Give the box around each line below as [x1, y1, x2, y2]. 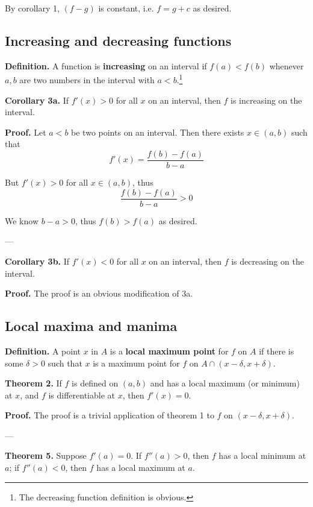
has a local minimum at [218, 449, 306, 462]
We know [5, 214, 39, 227]
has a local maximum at [96, 461, 185, 474]
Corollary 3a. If [5, 93, 69, 106]
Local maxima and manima [5, 316, 178, 335]
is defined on [72, 377, 119, 389]
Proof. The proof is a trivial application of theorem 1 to [5, 409, 214, 421]
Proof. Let [5, 125, 46, 138]
